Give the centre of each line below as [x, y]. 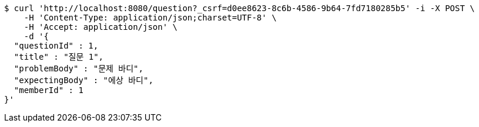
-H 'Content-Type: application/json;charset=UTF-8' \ [150, 18]
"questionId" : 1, [56, 46]
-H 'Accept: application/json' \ [101, 27]
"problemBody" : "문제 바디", [78, 68]
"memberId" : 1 [48, 90]
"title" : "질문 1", [59, 57]
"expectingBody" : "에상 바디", [83, 80]
